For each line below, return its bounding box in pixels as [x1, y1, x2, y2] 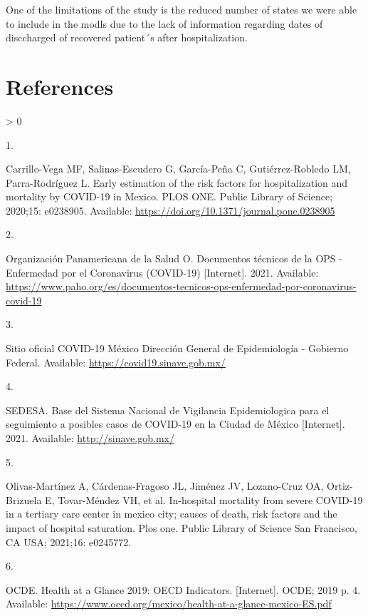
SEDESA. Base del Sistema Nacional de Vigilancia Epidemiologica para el [6, 402, 330, 417]
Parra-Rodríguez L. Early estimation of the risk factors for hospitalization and [6, 175, 348, 190]
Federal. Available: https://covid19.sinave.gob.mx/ [6, 354, 226, 369]
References [6, 71, 114, 101]
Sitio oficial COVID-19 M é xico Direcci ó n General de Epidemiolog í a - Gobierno [6, 341, 349, 356]
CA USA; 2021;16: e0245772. [6, 534, 132, 549]
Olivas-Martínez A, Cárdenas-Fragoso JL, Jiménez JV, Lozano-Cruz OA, [6, 478, 324, 493]
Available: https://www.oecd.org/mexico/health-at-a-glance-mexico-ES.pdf [6, 596, 332, 611]
